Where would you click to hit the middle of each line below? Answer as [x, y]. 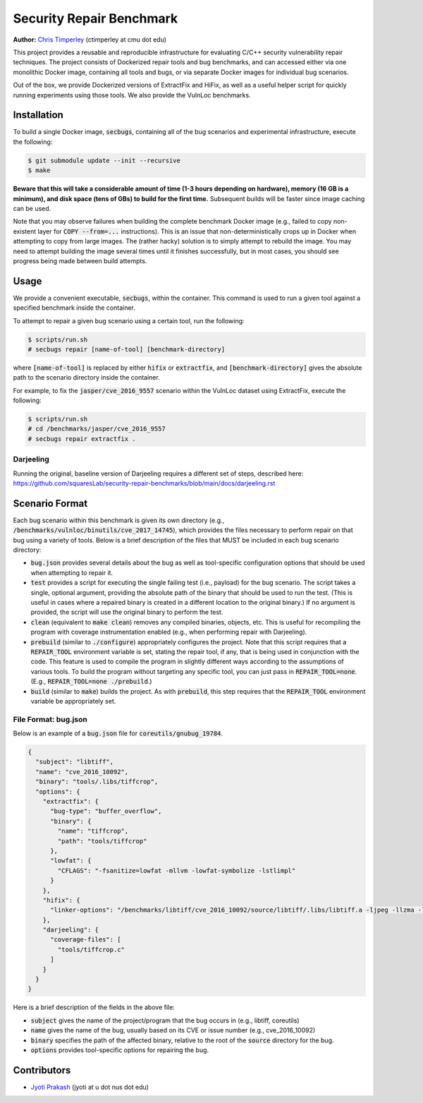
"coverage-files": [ [86, 940]
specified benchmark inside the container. [74, 308]
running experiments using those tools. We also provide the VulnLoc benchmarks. [132, 95]
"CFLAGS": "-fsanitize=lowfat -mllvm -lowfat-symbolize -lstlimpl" [177, 870]
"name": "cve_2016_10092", [82, 772]
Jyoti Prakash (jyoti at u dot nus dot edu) [90, 1087]
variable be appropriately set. [73, 701]
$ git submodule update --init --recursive [104, 160]
